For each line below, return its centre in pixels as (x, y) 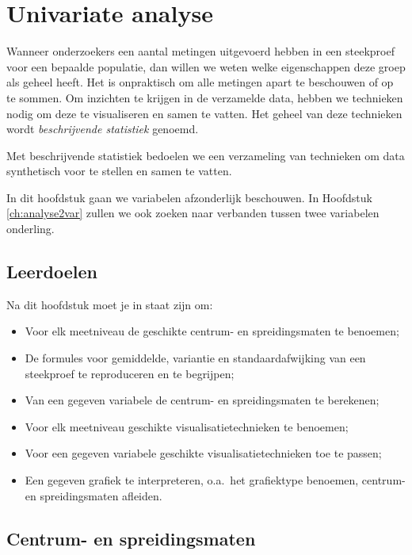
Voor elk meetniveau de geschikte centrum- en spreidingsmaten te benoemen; (212, 331)
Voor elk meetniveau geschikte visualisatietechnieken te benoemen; (187, 426)
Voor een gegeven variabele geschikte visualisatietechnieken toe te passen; (203, 453)
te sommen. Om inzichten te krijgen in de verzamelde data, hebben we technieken (205, 97)
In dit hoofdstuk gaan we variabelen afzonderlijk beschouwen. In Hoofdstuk (189, 197)
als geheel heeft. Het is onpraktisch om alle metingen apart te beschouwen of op (200, 82)
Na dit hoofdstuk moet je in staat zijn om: (110, 304)
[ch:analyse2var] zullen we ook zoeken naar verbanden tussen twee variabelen (193, 213)
